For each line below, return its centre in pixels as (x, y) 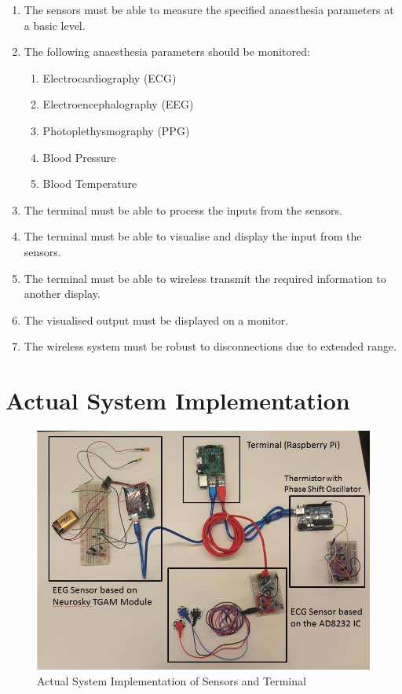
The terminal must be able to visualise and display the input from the (193, 236)
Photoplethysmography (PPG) (116, 130)
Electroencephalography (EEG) (118, 104)
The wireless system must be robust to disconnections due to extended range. (210, 346)
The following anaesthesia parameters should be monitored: (167, 51)
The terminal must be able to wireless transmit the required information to (205, 278)
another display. (62, 294)
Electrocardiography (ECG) (110, 77)
